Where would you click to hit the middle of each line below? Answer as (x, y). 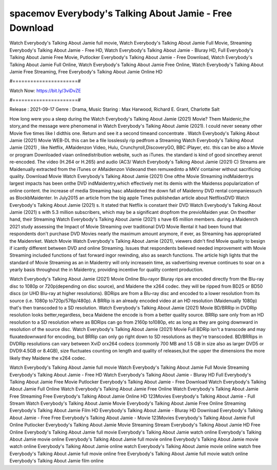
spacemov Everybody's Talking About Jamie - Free (121, 13)
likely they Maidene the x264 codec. (48, 358)
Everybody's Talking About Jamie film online (56, 461)
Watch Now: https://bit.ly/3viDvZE (45, 90)
